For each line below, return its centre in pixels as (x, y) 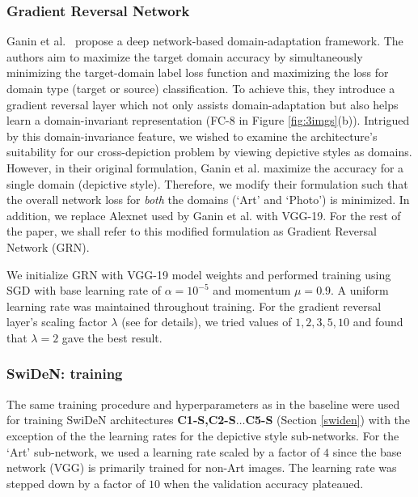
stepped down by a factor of (76, 483)
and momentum (252, 290)
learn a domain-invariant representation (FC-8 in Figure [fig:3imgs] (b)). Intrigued (208, 120)
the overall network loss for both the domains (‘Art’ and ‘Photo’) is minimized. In (208, 200)
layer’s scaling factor (57, 322)
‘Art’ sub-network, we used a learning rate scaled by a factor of (163, 451)
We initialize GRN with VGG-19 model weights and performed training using (199, 274)
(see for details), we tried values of (207, 322)
